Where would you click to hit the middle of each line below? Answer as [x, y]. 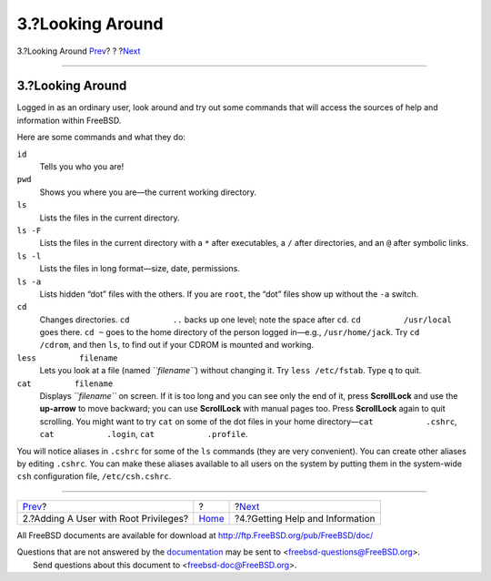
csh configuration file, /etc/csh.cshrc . [94, 476]
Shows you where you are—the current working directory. [148, 192]
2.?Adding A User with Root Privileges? [105, 518]
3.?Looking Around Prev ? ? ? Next [79, 51]
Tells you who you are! [82, 167]
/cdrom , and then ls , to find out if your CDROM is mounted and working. [176, 345]
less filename [67, 358]
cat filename [65, 383]
